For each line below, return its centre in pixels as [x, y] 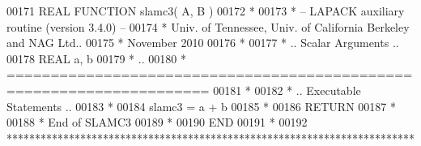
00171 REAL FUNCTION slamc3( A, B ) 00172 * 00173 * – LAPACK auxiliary [206, 11]
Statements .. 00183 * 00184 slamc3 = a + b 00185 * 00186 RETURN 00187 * [201, 106]
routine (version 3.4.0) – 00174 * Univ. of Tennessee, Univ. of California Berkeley [208, 26]
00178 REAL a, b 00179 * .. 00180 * [96, 58]
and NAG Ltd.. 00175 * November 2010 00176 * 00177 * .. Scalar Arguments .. [203, 43]
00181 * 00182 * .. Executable [287, 90]
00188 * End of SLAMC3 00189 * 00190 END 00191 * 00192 [157, 122]
